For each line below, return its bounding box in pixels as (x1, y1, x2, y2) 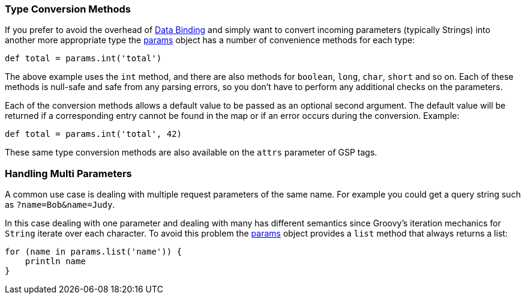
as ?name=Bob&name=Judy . (5, 199, 115, 210)
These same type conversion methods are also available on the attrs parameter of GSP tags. (5, 147, 377, 158)
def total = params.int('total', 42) (5, 129, 182, 139)
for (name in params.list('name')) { (5, 247, 182, 257)
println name (25, 256, 86, 267)
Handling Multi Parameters (5, 167, 132, 180)
